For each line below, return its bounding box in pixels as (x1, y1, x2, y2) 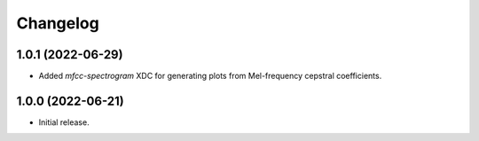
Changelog (16, 13, 99, 33)
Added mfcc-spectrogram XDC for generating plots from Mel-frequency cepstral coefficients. (38, 71, 382, 82)
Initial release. (38, 116, 90, 128)
